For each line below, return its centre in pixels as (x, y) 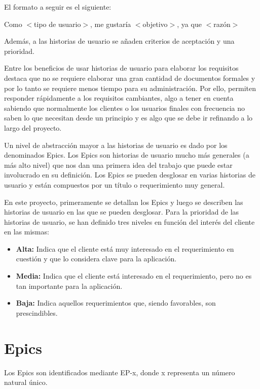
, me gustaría (111, 24)
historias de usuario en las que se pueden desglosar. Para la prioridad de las (122, 212)
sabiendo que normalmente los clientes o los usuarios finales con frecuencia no (125, 108)
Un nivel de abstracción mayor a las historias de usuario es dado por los (116, 145)
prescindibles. (37, 312)
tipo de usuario (58, 24)
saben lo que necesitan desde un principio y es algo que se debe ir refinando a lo (128, 118)
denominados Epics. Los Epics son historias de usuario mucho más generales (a (127, 155)
